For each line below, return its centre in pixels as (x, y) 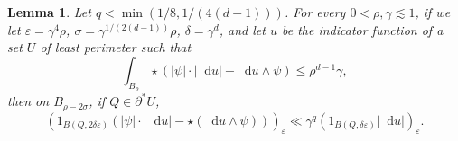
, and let (242, 29)
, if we (433, 12)
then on (28, 101)
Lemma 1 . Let (49, 12)
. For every (315, 12)
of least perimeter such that (116, 47)
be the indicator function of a (362, 29)
